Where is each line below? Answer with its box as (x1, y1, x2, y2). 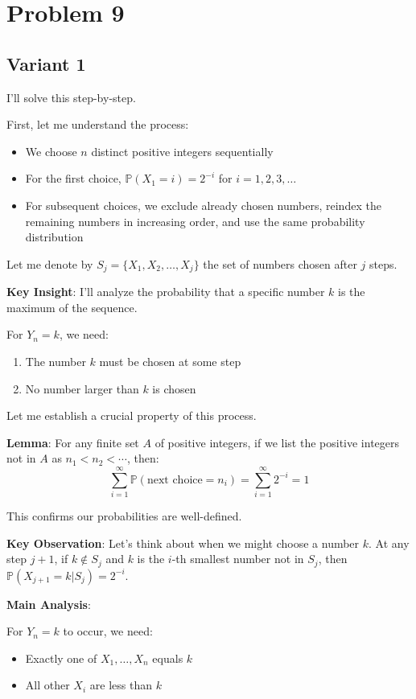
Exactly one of (25, 649, 97, 666)
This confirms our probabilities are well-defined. (6, 508, 242, 524)
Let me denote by (6, 255, 93, 272)
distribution (25, 228, 84, 245)
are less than (89, 676, 152, 693)
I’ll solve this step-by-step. (6, 88, 136, 105)
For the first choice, (25, 170, 122, 187)
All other (25, 676, 70, 693)
